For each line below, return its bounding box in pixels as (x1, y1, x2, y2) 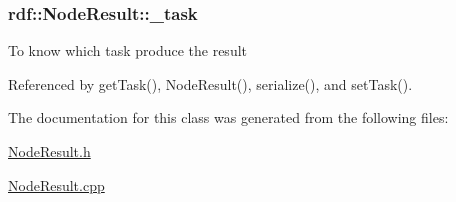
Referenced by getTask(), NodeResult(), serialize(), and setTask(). (8, 73, 413, 94)
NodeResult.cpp (8, 174, 105, 195)
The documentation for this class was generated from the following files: (8, 107, 449, 128)
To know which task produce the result (8, 40, 248, 61)
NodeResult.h (8, 141, 91, 161)
